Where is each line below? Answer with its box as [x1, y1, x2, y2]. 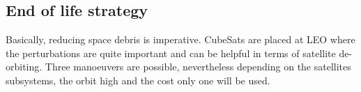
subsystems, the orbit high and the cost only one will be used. [6, 72, 270, 87]
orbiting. [6, 59, 43, 74]
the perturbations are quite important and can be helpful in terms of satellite [6, 45, 336, 60]
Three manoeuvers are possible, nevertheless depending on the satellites [45, 59, 351, 74]
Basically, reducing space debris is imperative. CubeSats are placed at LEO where [6, 32, 355, 47]
